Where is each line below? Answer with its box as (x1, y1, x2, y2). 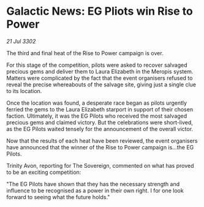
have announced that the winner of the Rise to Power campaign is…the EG (6, 143, 194, 151)
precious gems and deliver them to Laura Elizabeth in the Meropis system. (6, 67, 194, 75)
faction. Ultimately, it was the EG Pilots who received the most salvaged (6, 112, 187, 119)
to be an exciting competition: (6, 168, 81, 176)
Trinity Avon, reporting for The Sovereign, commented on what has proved (6, 162, 194, 169)
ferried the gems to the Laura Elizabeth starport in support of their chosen (6, 105, 194, 113)
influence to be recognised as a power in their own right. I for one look (6, 187, 184, 194)
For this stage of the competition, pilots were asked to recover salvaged (6, 61, 187, 69)
